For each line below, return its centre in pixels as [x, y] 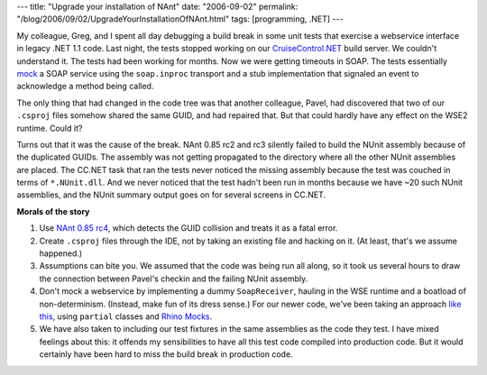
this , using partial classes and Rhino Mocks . [126, 316]
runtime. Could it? [50, 128]
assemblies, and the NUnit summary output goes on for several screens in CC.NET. [171, 195]
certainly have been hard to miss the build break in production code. [166, 354]
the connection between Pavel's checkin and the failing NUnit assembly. [174, 279]
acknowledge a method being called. [85, 87]
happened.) [61, 253]
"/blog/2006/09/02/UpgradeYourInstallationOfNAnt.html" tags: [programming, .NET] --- [180, 19]
